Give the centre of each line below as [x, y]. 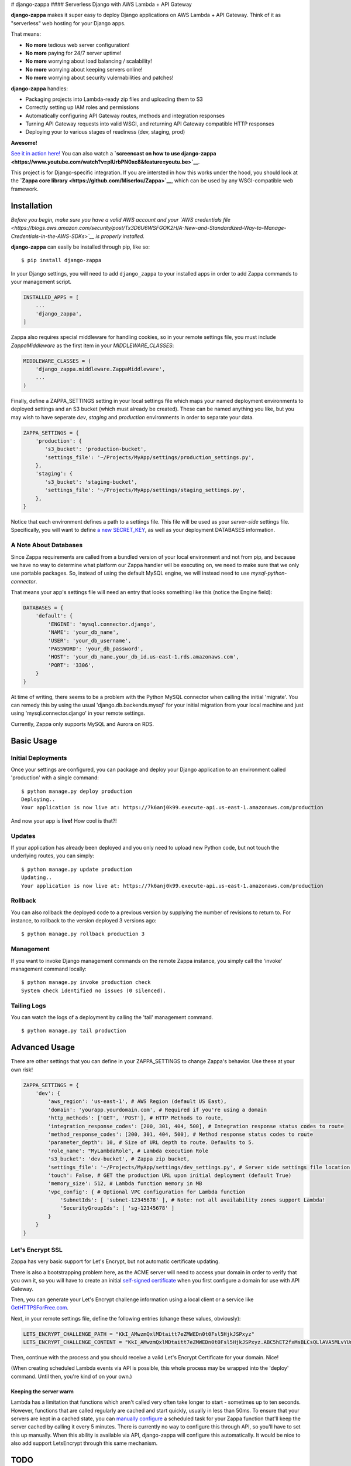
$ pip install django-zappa [61, 260]
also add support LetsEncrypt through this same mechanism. [84, 1443]
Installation [32, 206]
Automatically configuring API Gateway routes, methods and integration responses [125, 116]
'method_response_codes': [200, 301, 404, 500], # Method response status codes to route [180, 1134]
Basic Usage [34, 741]
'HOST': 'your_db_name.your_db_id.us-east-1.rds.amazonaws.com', [143, 657]
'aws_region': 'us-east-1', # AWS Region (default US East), [137, 1102]
